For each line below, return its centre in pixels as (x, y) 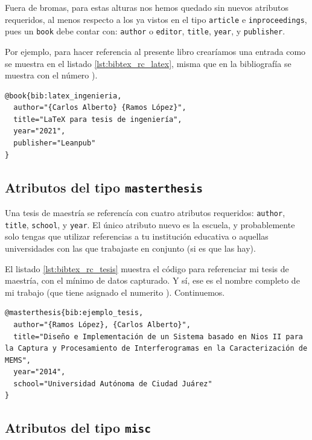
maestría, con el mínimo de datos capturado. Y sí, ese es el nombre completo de (152, 280)
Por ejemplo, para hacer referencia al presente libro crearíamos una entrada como (155, 51)
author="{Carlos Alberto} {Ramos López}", (100, 108)
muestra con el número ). (51, 75)
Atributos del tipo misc (78, 428)
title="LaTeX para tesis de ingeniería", (98, 119)
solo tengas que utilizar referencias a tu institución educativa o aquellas (137, 236)
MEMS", (18, 360)
